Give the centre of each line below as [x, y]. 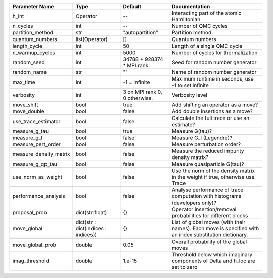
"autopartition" [141, 33]
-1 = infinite [136, 82]
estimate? [184, 124]
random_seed [29, 62]
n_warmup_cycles [34, 52]
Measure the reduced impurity [208, 151]
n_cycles [23, 26]
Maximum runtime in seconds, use [213, 79]
